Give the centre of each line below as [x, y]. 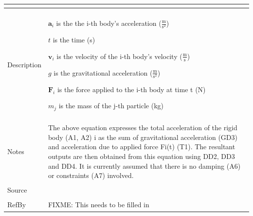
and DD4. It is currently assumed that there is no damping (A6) [144, 166]
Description [24, 65]
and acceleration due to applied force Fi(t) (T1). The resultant [142, 147]
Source [17, 190]
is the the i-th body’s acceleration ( [109, 23]
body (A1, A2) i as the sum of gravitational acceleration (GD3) [143, 137]
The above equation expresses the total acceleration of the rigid [143, 128]
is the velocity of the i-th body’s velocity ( [119, 56]
